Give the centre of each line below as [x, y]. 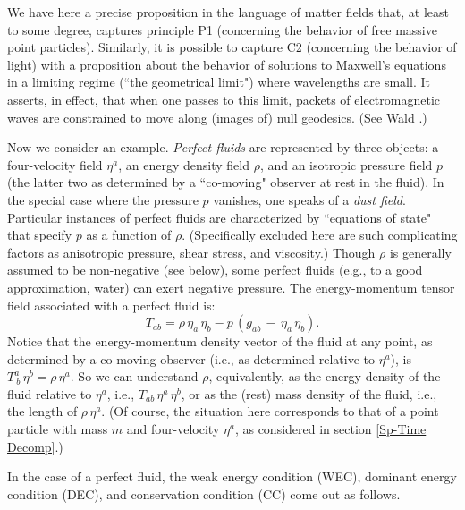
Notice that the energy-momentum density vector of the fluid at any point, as [220, 341]
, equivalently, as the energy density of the [325, 376]
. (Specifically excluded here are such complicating [320, 235]
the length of [42, 411]
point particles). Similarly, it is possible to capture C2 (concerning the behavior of [232, 47]
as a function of [129, 235]
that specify [40, 235]
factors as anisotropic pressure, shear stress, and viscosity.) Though [191, 252]
